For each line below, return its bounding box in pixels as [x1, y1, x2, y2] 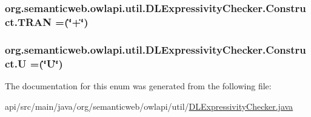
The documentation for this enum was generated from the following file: [5, 79, 272, 92]
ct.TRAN [5, 14, 52, 29]
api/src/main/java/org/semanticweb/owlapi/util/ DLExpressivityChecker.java [5, 100, 293, 112]
